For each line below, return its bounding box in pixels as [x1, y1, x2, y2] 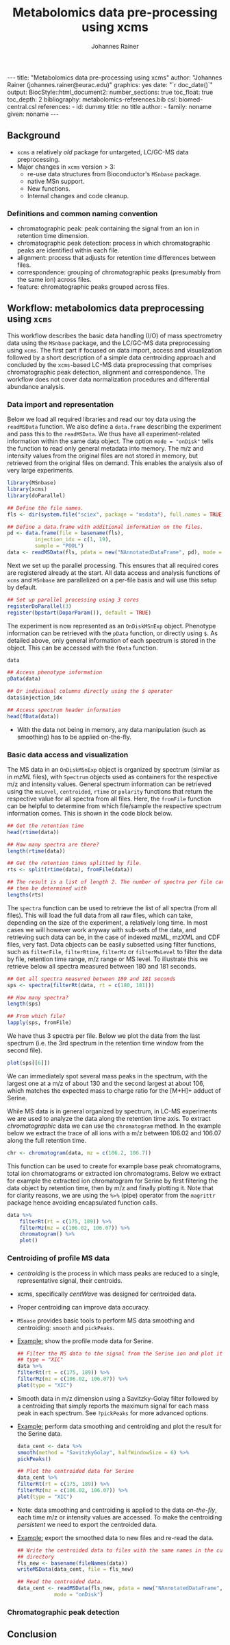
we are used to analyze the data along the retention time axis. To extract [7, 1114, 211, 1122]
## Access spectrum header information [7, 707, 121, 713]
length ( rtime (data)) [7, 847, 66, 855]
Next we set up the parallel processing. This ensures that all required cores [7, 561, 219, 569]
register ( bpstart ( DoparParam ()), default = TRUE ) [7, 609, 152, 616]
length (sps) [7, 1000, 41, 1008]
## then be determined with [7, 885, 88, 892]
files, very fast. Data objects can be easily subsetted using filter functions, [7, 940, 217, 948]
